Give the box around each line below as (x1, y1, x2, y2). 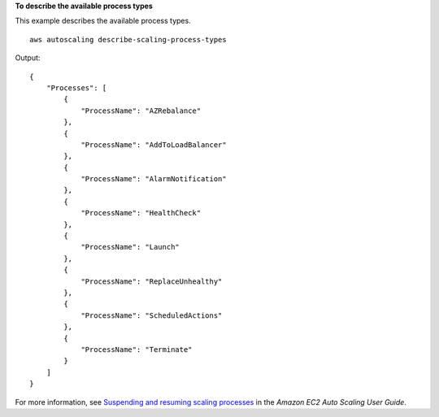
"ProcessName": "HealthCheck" (80, 208, 202, 218)
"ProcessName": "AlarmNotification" (80, 175, 227, 184)
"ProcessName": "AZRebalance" (80, 106, 202, 115)
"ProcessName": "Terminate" (80, 345, 193, 354)
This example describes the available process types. (15, 16, 191, 26)
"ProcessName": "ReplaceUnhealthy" (80, 276, 223, 286)
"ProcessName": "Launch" (80, 242, 180, 252)
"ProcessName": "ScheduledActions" (80, 311, 223, 320)
